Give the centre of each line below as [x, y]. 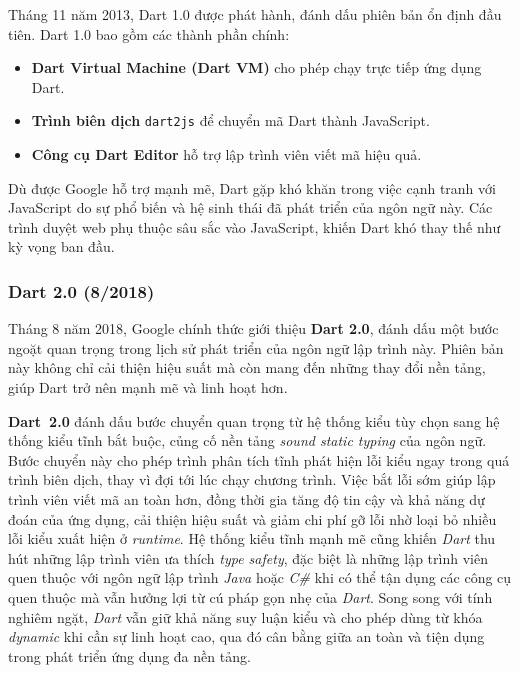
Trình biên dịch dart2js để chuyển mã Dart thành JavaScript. [230, 120]
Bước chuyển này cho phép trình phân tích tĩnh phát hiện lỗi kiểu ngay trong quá [259, 459]
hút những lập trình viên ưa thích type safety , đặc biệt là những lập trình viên [248, 557]
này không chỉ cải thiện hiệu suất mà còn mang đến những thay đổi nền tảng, [247, 367]
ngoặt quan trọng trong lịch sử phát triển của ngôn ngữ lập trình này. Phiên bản [256, 347]
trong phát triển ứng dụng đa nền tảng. [129, 655]
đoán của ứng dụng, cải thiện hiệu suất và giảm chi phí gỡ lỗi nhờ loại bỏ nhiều [252, 518]
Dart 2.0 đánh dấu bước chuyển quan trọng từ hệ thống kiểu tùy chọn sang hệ [254, 420]
